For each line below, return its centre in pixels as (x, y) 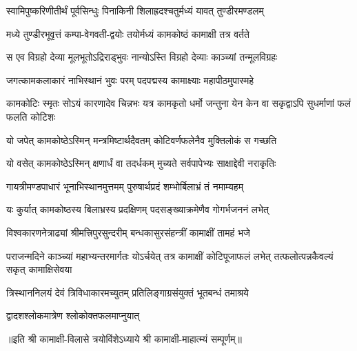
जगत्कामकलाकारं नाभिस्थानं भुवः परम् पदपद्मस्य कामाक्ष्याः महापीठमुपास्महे (130, 80)
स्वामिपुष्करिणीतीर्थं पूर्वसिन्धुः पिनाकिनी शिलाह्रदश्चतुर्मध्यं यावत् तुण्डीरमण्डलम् (135, 10)
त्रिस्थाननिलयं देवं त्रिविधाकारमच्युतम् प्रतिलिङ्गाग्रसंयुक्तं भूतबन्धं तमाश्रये (127, 292)
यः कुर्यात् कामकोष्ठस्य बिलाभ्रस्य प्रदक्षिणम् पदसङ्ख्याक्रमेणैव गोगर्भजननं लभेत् (137, 209)
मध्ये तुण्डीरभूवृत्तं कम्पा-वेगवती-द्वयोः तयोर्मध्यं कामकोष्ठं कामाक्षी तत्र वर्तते (128, 33)
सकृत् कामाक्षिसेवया (39, 269)
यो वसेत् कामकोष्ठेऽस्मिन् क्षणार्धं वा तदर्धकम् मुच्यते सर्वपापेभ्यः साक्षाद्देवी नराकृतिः (141, 163)
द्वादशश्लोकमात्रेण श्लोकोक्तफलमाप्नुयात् (73, 315)
